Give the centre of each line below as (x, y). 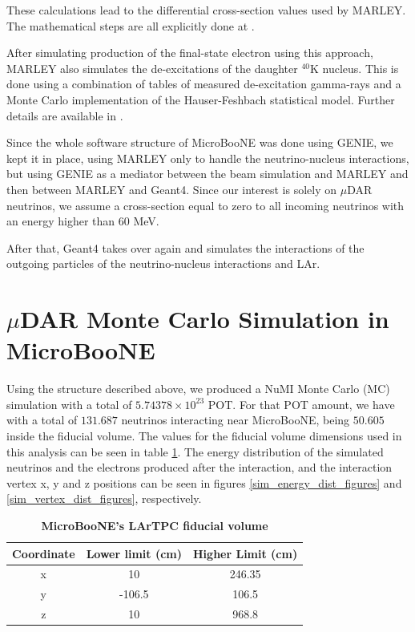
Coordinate (44, 553)
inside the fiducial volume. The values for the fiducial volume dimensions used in (204, 436)
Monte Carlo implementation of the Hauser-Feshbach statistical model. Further (201, 99)
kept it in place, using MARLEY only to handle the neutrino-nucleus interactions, (208, 158)
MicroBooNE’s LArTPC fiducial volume (155, 525)
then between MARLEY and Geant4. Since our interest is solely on (172, 189)
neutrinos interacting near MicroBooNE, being (236, 420)
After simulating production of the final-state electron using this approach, (190, 53)
